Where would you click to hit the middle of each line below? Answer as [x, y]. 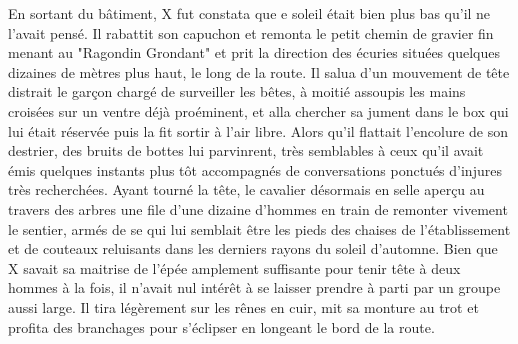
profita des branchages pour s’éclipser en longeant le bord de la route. [221, 326]
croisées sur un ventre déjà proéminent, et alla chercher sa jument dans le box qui [258, 110]
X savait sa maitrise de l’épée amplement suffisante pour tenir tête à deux [234, 267]
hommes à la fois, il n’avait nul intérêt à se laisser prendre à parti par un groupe [254, 287]
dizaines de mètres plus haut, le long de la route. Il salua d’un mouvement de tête [259, 71]
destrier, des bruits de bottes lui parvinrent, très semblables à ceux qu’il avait [246, 150]
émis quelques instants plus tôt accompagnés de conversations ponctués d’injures [255, 169]
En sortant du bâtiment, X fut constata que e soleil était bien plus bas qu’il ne [249, 13]
